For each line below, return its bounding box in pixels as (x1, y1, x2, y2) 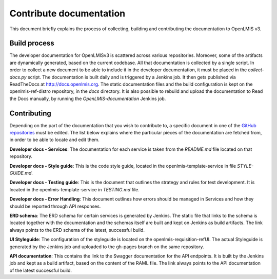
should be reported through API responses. (9, 203, 101, 209)
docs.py (9, 74, 27, 80)
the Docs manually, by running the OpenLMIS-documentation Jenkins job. (9, 95, 166, 102)
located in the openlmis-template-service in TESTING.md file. (9, 186, 140, 192)
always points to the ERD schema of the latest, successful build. (9, 227, 145, 233)
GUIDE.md (9, 170, 32, 176)
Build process (9, 39, 55, 48)
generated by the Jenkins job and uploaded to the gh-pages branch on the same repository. (9, 244, 205, 250)
